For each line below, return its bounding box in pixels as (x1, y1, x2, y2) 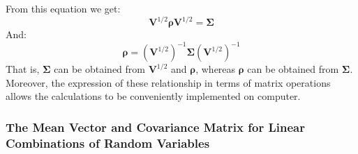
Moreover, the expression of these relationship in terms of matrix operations (6, 75, 331, 89)
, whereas (195, 62, 236, 76)
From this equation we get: (6, 1, 121, 15)
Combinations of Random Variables (6, 134, 210, 151)
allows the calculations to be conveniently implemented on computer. (6, 89, 301, 103)
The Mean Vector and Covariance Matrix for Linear (6, 118, 305, 135)
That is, (6, 62, 40, 76)
